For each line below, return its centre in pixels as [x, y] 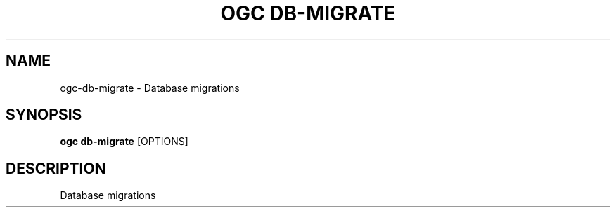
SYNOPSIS [44, 115]
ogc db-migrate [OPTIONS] [124, 142]
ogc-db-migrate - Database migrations [150, 88]
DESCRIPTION [56, 168]
